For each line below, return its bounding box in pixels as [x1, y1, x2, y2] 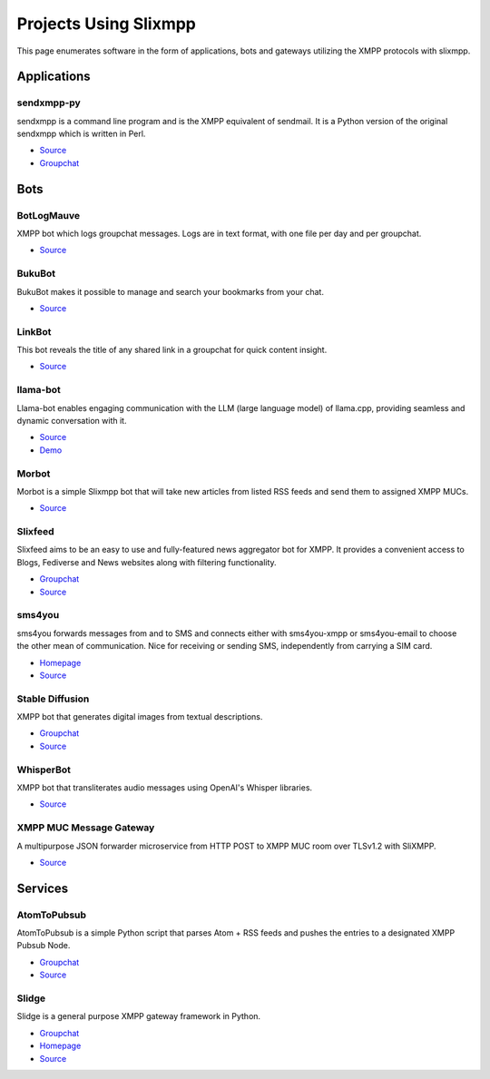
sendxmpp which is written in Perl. [16, 128, 146, 140]
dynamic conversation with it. [16, 416, 127, 427]
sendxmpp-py [16, 96, 81, 109]
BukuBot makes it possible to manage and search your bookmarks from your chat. [16, 286, 324, 297]
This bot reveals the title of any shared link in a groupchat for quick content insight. [16, 345, 328, 356]
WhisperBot [16, 763, 72, 776]
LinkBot [16, 325, 52, 338]
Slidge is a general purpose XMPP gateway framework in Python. [16, 1011, 261, 1022]
